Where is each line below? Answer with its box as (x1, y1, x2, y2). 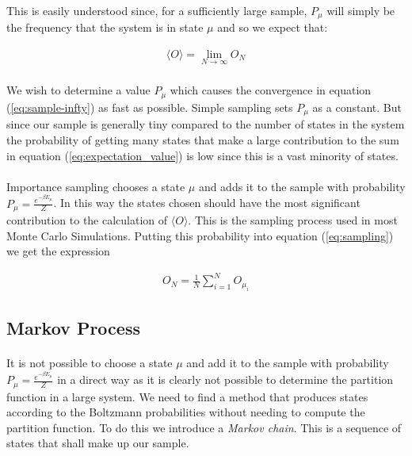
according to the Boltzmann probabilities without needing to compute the (6, 404, 365, 420)
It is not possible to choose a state (6, 354, 173, 371)
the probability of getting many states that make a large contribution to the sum (6, 131, 399, 148)
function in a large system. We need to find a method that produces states (6, 388, 368, 404)
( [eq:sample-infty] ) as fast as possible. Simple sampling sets (6, 98, 293, 115)
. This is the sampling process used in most (188, 212, 398, 228)
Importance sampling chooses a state (6, 178, 185, 194)
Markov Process (6, 316, 140, 340)
